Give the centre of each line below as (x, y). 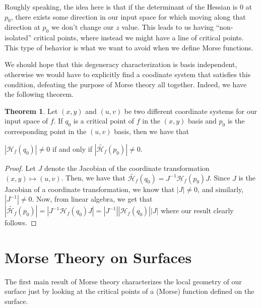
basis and (202, 121)
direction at (22, 27)
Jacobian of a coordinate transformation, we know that (90, 189)
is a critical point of (104, 121)
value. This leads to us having (168, 27)
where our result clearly (197, 210)
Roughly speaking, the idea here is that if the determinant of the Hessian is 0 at (128, 7)
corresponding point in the (46, 131)
